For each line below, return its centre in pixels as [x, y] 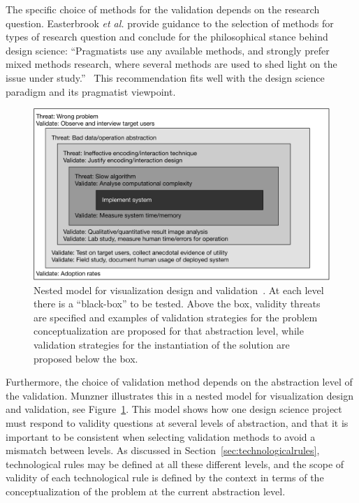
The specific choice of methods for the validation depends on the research [163, 9]
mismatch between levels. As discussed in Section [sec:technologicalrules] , [163, 450]
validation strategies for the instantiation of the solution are [162, 345]
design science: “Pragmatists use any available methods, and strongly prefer [168, 50]
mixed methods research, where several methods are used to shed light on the [171, 64]
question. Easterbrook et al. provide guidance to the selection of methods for [170, 23]
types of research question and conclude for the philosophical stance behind [167, 37]
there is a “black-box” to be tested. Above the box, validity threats [177, 304]
